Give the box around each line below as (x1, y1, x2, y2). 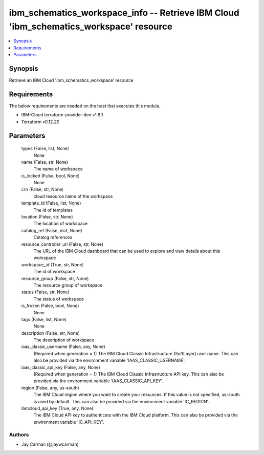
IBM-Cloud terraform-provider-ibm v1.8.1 (21, 112, 103, 118)
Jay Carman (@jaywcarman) (21, 441, 79, 447)
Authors (9, 431, 29, 438)
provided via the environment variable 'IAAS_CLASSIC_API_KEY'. (33, 378, 164, 384)
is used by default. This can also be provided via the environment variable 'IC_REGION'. (33, 398, 210, 404)
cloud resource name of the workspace (33, 193, 113, 199)
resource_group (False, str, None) (21, 275, 89, 281)
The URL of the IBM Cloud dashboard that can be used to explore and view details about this (33, 248, 220, 254)
